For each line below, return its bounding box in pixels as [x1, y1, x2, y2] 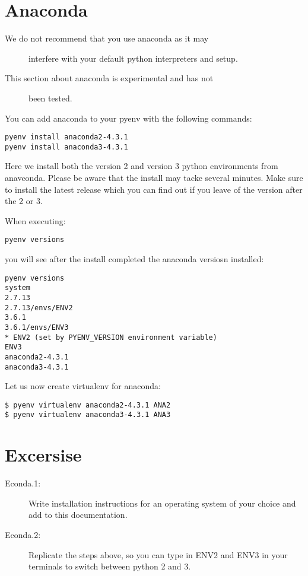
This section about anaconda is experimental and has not [5, 72, 214, 84]
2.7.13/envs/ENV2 [5, 303, 73, 312]
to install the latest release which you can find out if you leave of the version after [5, 183, 303, 195]
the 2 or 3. [5, 195, 43, 207]
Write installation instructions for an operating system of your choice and [28, 497, 296, 509]
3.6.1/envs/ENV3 [5, 323, 69, 332]
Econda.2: [5, 529, 41, 540]
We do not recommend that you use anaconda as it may [5, 32, 209, 44]
